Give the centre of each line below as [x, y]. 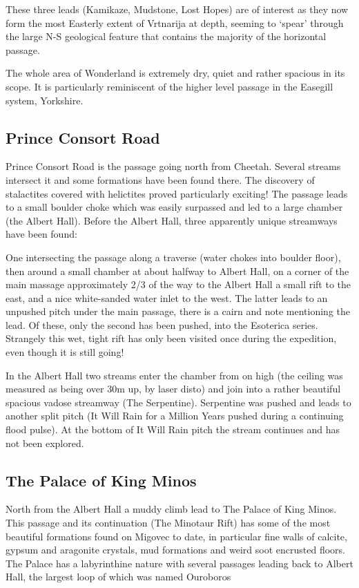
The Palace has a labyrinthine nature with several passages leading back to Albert [179, 563]
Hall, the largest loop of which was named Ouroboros [118, 577]
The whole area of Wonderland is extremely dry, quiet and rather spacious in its [175, 73]
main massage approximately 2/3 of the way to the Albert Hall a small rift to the [178, 284]
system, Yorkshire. [45, 100]
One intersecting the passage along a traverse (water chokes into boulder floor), [173, 257]
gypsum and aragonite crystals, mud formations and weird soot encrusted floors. [175, 550]
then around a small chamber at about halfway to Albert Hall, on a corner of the [177, 271]
